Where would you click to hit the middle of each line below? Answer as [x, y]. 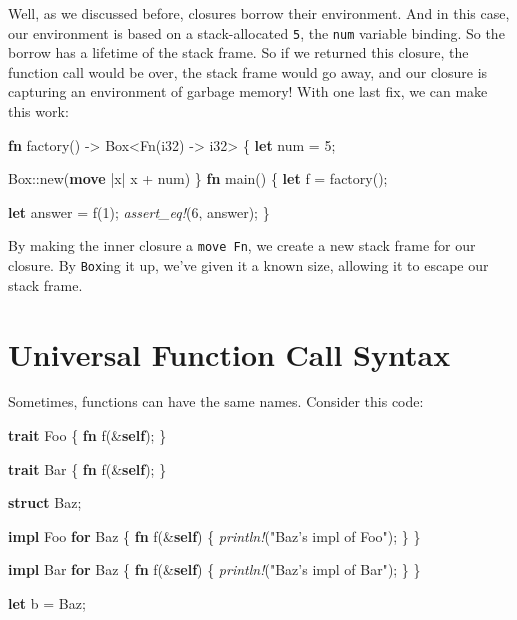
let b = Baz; [47, 603]
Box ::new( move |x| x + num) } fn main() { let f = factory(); [198, 178]
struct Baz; [45, 502]
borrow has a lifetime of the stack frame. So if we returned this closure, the [238, 52]
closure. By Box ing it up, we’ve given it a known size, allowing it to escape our [248, 265]
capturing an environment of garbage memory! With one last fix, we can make [248, 91]
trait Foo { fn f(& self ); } [87, 435]
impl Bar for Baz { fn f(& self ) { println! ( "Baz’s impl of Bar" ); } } [214, 569]
